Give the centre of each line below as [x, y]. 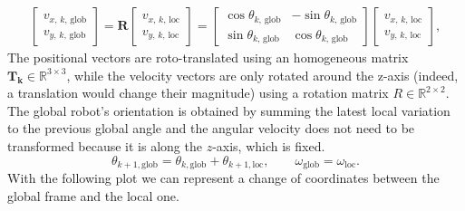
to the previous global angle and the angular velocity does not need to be [211, 128]
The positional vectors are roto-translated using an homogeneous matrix [208, 58]
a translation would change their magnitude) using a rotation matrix [198, 93]
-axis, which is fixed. [269, 146]
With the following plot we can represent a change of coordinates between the [223, 178]
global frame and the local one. [93, 195]
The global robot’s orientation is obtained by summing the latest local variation [229, 110]
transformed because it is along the [105, 146]
